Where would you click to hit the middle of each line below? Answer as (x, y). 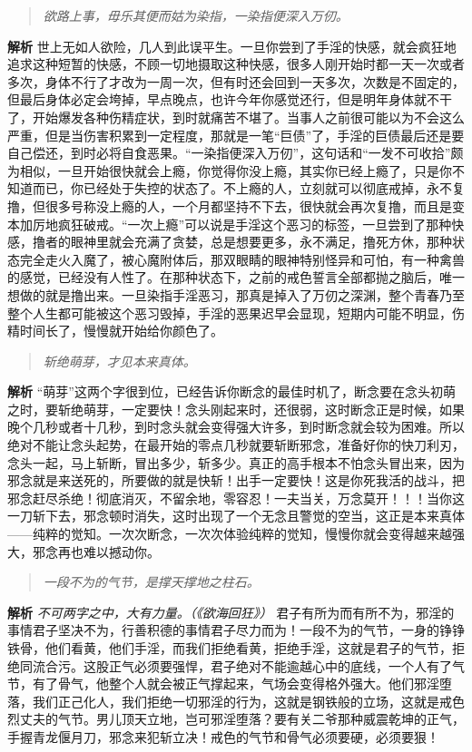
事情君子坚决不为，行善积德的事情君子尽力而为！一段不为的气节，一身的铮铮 (236, 630)
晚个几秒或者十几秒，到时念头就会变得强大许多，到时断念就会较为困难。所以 (236, 427)
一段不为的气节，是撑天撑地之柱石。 (151, 582)
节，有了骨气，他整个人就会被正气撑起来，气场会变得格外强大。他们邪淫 (223, 684)
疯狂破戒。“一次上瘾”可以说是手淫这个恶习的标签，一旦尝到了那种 (255, 224)
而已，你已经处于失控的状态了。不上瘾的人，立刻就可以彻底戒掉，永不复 (248, 188)
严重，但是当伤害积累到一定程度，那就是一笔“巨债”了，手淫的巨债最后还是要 (236, 135)
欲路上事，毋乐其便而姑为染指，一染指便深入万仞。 (196, 15)
